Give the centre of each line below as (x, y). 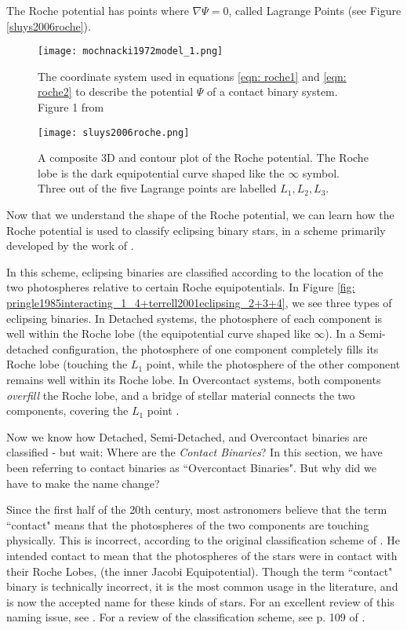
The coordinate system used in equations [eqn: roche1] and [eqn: (192, 76)
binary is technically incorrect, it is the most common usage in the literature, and (202, 586)
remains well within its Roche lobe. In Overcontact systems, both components (194, 379)
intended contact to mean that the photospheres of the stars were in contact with (202, 555)
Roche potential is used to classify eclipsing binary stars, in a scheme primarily (196, 230)
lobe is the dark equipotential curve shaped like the (161, 172)
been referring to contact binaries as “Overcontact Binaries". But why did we (191, 467)
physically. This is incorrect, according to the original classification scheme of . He (203, 540)
